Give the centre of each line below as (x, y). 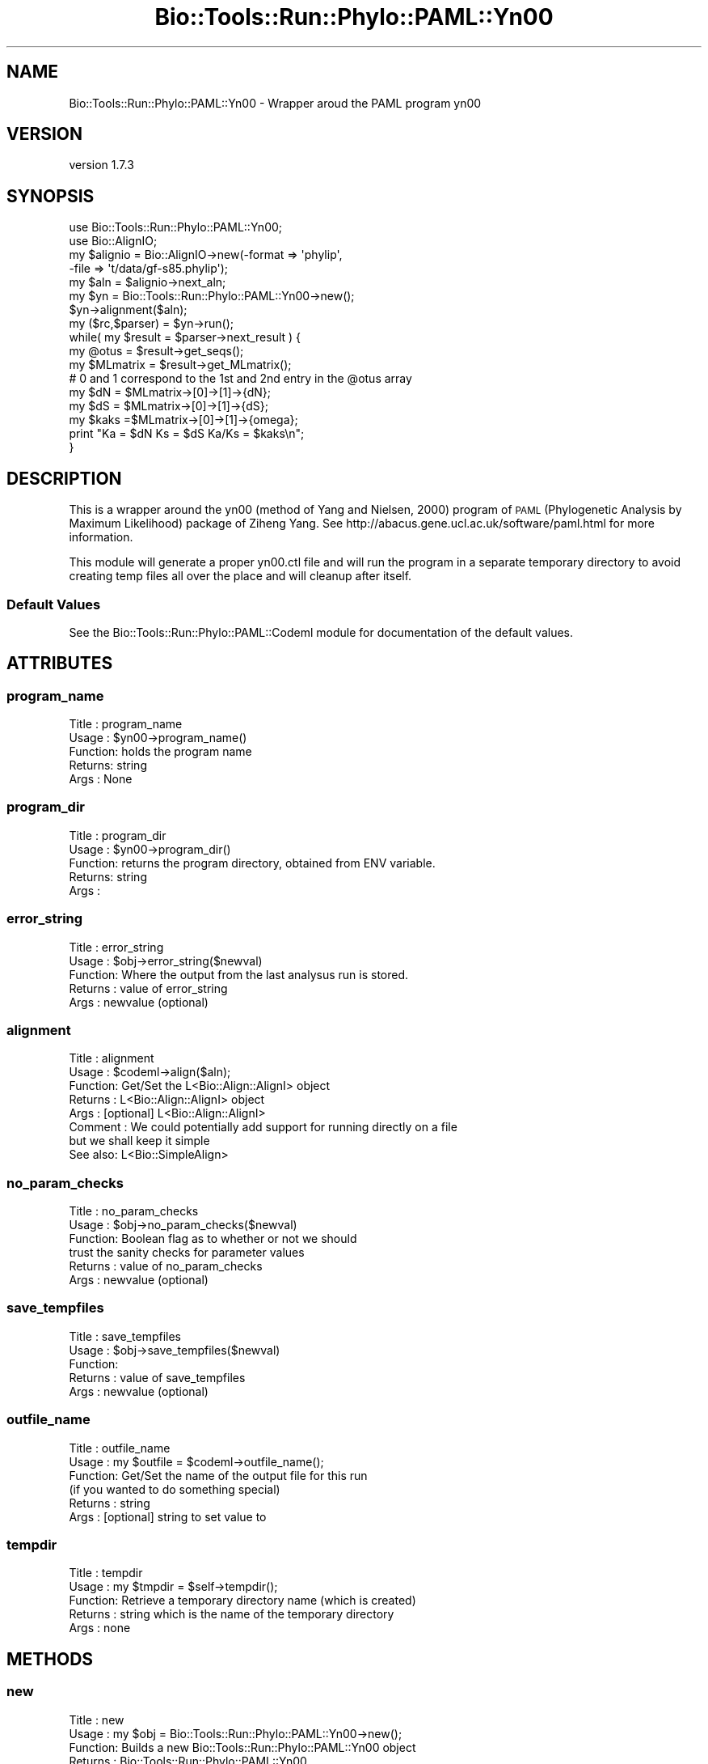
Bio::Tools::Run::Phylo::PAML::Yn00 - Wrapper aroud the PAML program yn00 (275, 103)
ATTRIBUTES (60, 664)
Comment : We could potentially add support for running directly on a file (263, 1127)
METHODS (50, 1659)
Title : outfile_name (120, 1448)
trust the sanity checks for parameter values (187, 1253)
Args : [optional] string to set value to (168, 1516)
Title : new (97, 1719)
